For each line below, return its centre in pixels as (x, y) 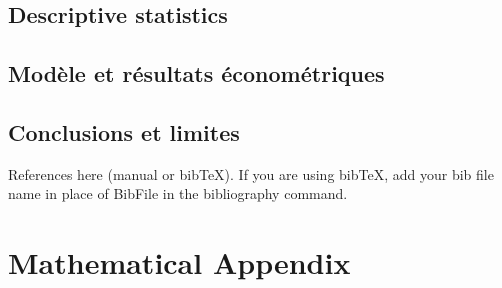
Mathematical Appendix (179, 262)
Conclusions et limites (124, 131)
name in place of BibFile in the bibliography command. (178, 193)
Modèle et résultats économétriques (196, 73)
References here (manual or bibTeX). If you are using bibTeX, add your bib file (251, 173)
